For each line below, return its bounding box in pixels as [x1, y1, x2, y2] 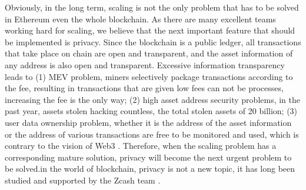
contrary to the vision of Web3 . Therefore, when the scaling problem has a [5, 139, 277, 152]
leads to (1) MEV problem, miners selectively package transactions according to [5, 70, 293, 82]
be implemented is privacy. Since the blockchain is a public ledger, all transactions [5, 35, 301, 48]
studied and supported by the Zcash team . [5, 174, 161, 186]
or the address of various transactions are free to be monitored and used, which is [5, 128, 299, 140]
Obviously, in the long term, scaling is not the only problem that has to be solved [5, 1, 299, 13]
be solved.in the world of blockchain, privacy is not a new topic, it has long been [5, 162, 295, 175]
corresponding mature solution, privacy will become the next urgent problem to [5, 151, 292, 163]
